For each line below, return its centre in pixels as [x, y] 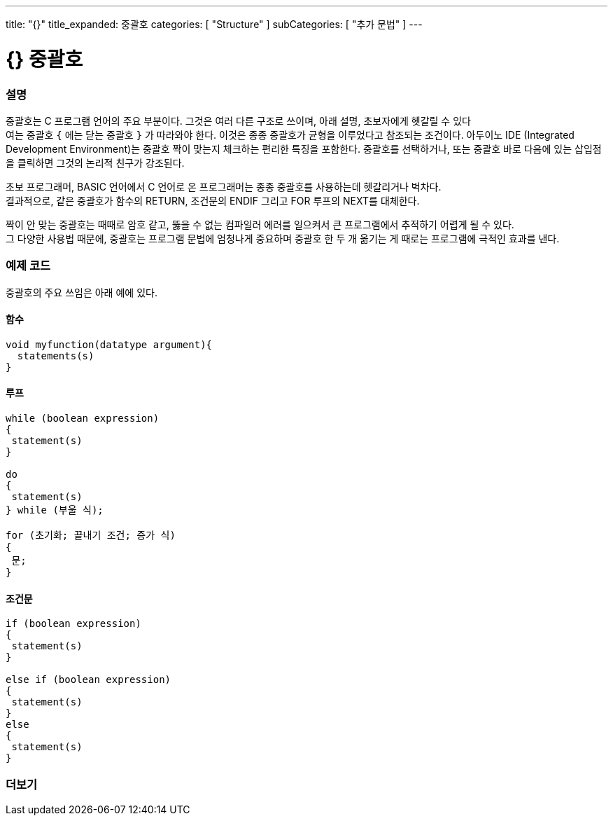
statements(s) [56, 356]
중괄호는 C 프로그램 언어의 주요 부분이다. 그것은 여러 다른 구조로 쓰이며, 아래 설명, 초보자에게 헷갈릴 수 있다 [238, 120]
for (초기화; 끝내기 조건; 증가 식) [91, 536]
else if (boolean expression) [89, 680]
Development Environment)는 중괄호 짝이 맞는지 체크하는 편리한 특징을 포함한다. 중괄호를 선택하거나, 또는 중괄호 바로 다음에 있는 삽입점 [304, 149]
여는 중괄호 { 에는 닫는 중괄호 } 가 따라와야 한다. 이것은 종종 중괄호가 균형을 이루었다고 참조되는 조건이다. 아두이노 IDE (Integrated [290, 134]
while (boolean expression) [83, 419]
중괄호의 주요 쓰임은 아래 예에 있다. [82, 292]
